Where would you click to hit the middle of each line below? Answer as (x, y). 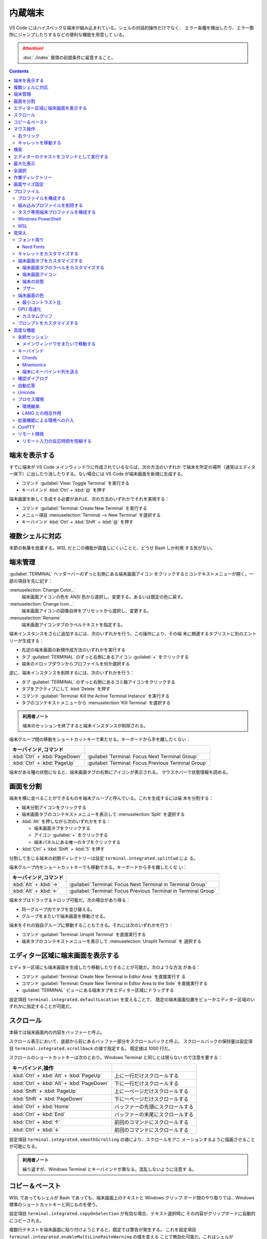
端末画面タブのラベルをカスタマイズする (64, 268)
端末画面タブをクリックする (62, 828)
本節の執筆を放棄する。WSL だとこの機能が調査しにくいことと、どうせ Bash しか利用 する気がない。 (112, 548)
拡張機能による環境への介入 (46, 420)
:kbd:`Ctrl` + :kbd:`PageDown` (47, 757)
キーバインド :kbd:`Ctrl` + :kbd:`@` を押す (64, 490)
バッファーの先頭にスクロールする (154, 1107)
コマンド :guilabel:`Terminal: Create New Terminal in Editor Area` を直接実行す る (104, 976)
